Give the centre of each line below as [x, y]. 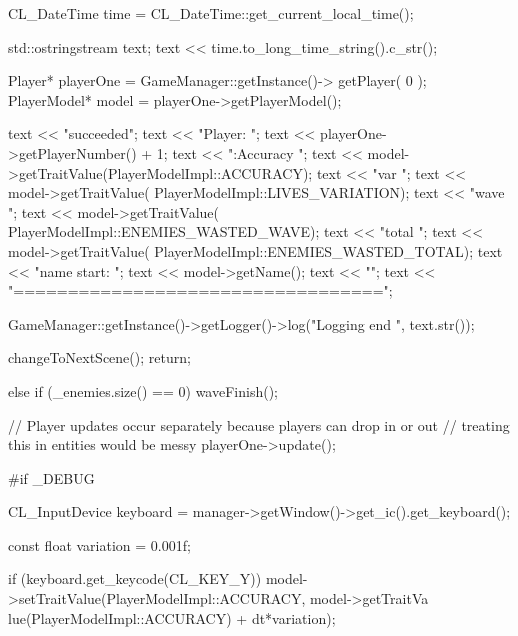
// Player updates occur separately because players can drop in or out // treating [259, 424]
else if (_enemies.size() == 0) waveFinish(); [143, 390]
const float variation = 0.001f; [99, 544]
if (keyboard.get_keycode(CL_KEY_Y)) [135, 578]
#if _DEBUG [51, 477]
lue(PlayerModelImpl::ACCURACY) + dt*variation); [172, 617]
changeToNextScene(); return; [99, 357]
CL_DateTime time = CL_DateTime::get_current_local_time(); [211, 13]
